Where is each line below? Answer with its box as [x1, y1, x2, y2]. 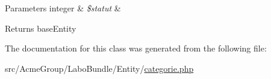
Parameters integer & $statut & [5, 2, 121, 14]
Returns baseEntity [5, 22, 76, 34]
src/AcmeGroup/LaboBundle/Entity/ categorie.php [5, 62, 194, 74]
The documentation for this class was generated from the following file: [5, 42, 267, 54]
